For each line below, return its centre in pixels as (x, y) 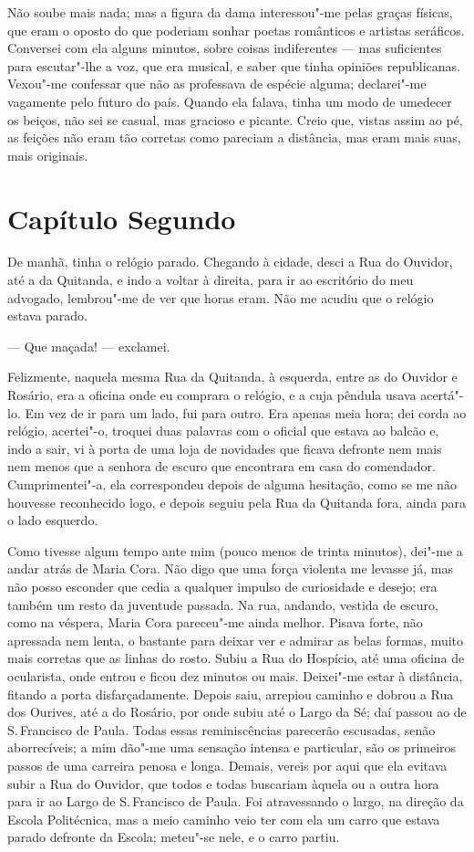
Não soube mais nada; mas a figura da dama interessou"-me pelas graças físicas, (230, 12)
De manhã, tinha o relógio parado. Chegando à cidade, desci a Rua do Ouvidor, (230, 262)
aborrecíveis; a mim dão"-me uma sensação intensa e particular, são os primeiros (232, 747)
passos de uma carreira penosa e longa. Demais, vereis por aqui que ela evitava (227, 765)
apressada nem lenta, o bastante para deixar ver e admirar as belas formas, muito (236, 640)
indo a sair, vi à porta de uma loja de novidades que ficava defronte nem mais (225, 448)
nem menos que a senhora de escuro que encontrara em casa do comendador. (222, 466)
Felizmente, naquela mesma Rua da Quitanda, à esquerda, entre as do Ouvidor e (232, 377)
